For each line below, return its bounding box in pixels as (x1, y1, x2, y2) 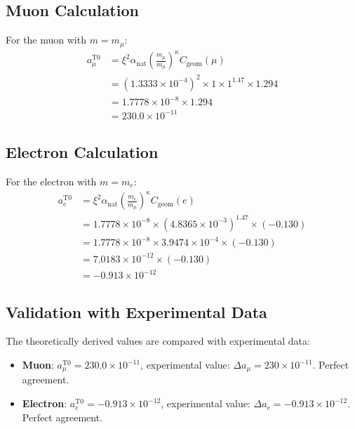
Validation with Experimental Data (6, 301, 267, 322)
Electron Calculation (6, 141, 159, 163)
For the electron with (6, 173, 97, 188)
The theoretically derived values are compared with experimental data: (6, 334, 310, 348)
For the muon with (6, 32, 86, 47)
